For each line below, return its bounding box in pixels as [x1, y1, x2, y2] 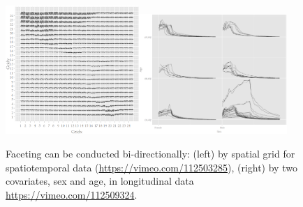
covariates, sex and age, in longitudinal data [6, 174, 194, 188]
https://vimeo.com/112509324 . [6, 187, 138, 201]
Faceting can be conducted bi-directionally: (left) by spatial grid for [6, 146, 295, 160]
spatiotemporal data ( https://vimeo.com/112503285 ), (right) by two [6, 160, 297, 174]
